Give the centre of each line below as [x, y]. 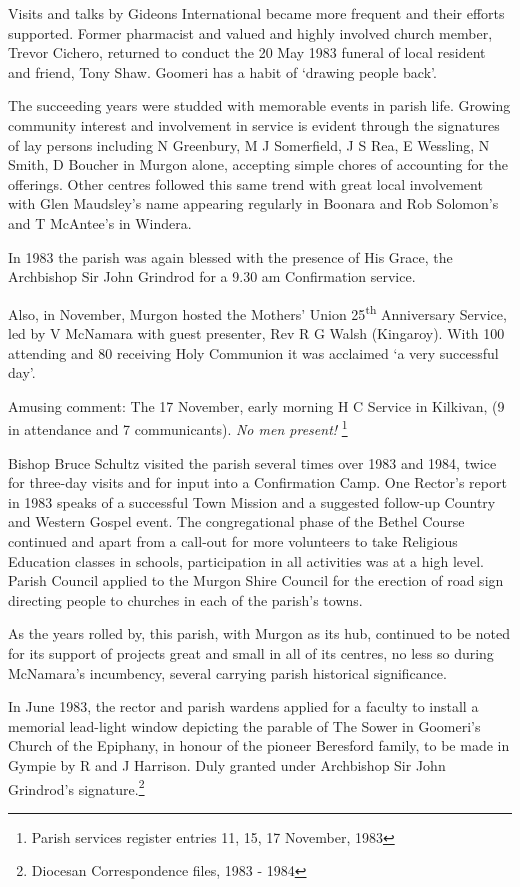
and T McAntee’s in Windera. [100, 222]
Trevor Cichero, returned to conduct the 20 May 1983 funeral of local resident [247, 52]
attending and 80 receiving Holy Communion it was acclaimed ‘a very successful [253, 352]
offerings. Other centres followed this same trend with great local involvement [245, 183]
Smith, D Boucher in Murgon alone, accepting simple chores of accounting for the [258, 164]
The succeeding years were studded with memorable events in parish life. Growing [259, 105]
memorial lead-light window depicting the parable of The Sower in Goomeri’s [244, 725]
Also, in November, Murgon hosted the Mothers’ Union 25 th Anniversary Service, [257, 312]
